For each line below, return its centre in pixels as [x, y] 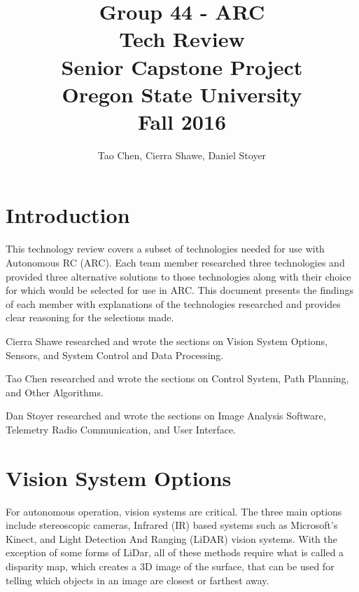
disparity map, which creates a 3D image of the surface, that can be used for [170, 566]
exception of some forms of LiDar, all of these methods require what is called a [175, 552]
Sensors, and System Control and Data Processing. [115, 355]
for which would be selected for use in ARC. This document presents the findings [179, 290]
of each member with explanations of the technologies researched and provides [173, 303]
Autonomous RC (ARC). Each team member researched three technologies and [175, 262]
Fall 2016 [182, 121]
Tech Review [182, 39]
